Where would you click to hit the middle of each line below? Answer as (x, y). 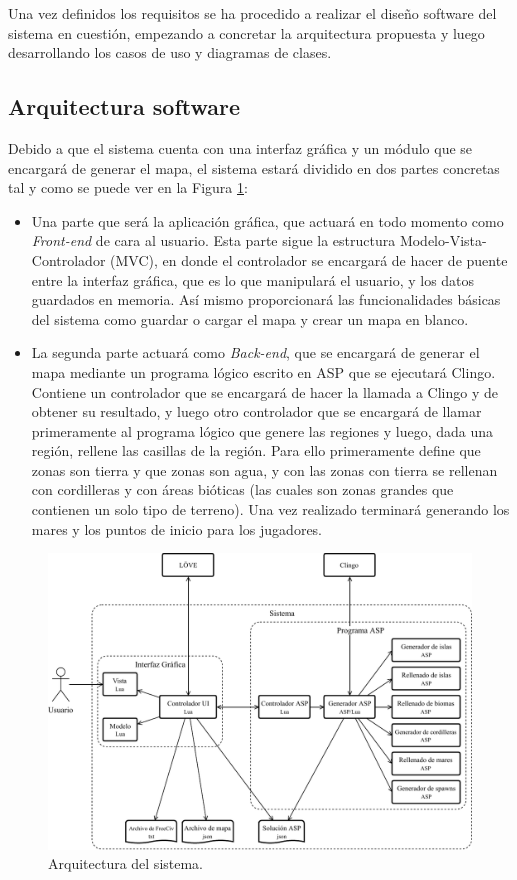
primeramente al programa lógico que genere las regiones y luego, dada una (262, 430)
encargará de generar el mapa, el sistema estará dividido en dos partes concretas (254, 167)
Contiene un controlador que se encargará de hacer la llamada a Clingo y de (264, 391)
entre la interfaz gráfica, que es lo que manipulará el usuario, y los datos (253, 279)
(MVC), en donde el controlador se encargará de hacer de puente (309, 259)
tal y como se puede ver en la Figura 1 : (128, 187)
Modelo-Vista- (443, 240)
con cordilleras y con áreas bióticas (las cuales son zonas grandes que (242, 489)
